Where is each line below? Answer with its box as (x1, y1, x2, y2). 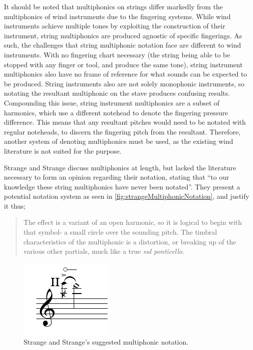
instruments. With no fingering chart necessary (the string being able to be (4, 49, 230, 59)
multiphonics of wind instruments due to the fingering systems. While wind (4, 11, 231, 21)
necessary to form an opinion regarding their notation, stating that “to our (4, 172, 229, 182)
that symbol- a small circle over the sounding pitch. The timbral (23, 227, 217, 237)
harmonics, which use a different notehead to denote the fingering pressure (4, 107, 228, 117)
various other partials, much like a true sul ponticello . (23, 246, 184, 256)
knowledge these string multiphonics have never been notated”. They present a (4, 181, 240, 191)
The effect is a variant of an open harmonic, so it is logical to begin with (23, 217, 242, 227)
